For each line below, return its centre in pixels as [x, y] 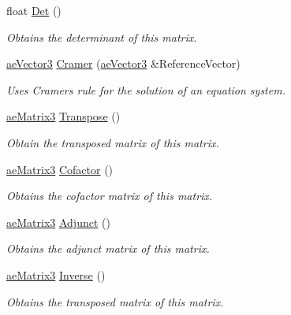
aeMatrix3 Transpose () [63, 116]
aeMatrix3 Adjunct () [58, 222]
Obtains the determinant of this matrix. [102, 37]
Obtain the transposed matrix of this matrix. [113, 142]
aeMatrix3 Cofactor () [60, 169]
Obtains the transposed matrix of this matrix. [115, 301]
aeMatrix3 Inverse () [56, 274]
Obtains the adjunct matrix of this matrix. [108, 248]
